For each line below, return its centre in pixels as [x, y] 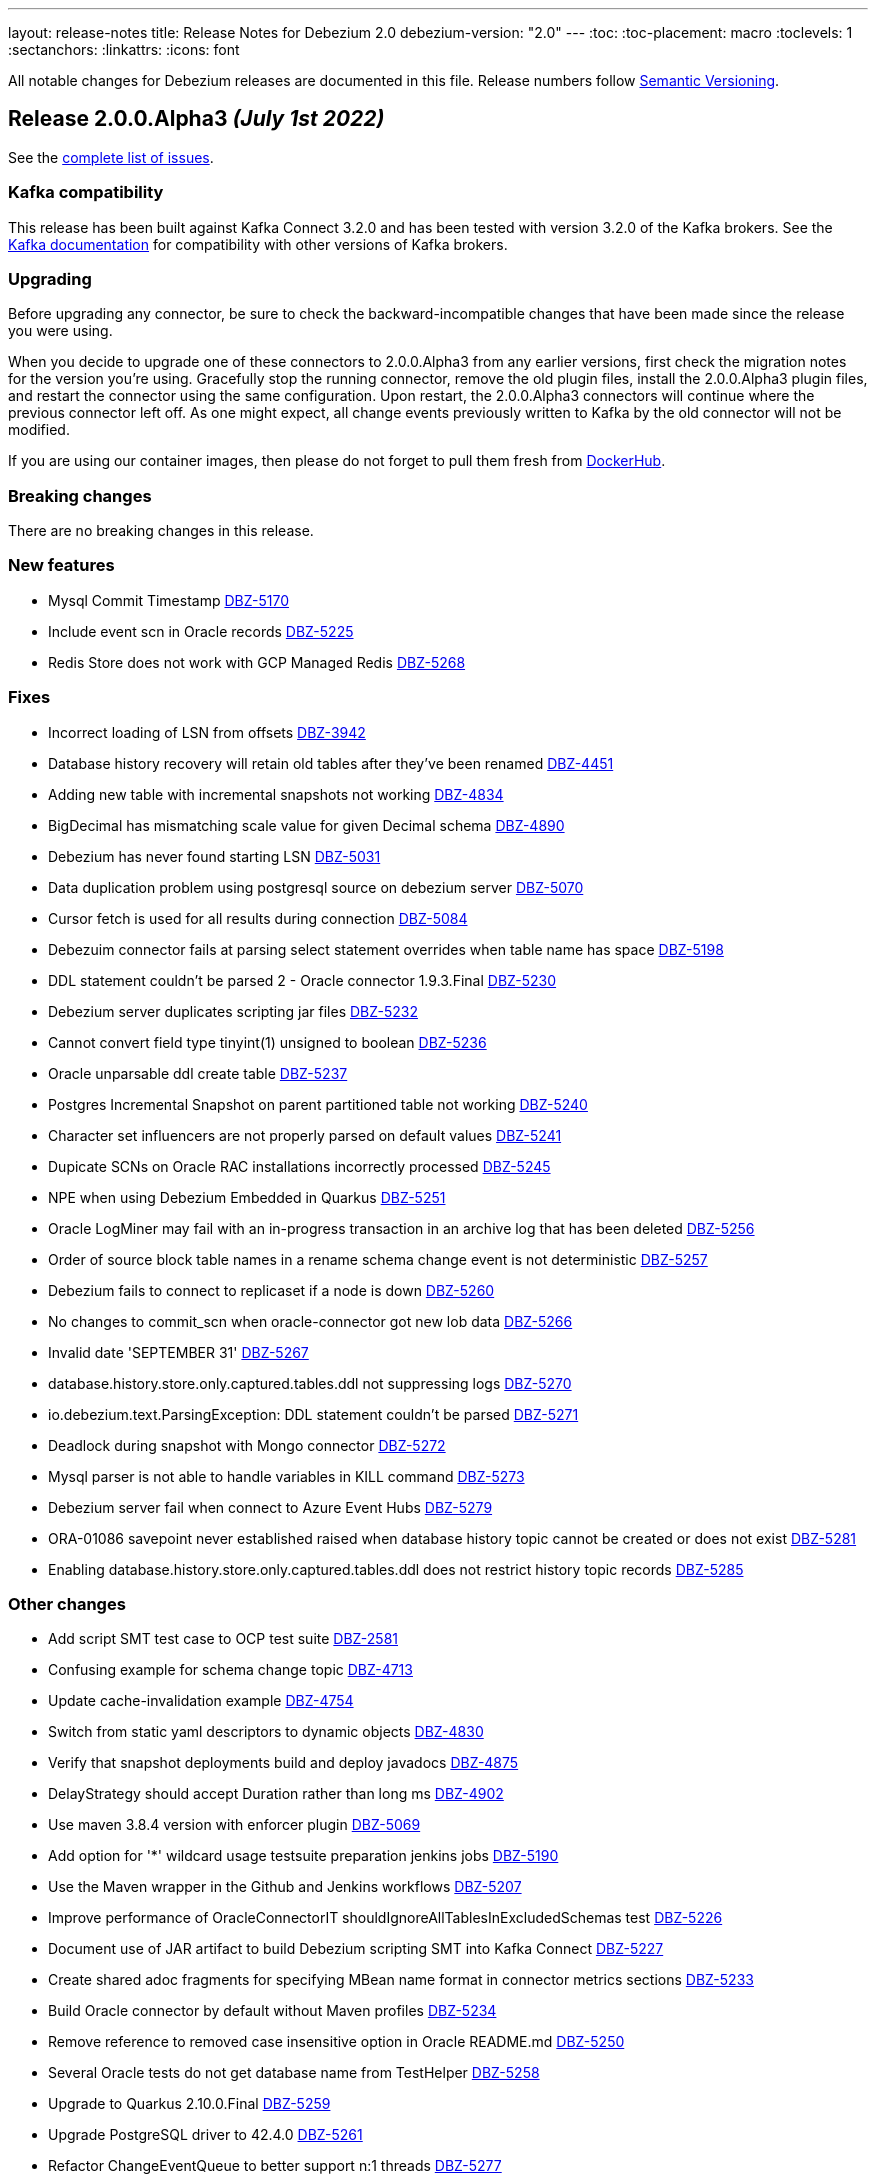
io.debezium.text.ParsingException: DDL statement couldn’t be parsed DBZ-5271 [313, 1414]
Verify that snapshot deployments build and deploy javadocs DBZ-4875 [283, 1763]
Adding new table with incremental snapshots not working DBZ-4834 [276, 794]
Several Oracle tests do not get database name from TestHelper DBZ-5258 [294, 2073]
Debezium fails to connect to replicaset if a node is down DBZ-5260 [271, 1290]
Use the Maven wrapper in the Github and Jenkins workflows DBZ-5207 [285, 1887]
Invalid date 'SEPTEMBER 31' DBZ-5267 [178, 1352]
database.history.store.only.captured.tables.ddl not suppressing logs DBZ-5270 [310, 1383]
